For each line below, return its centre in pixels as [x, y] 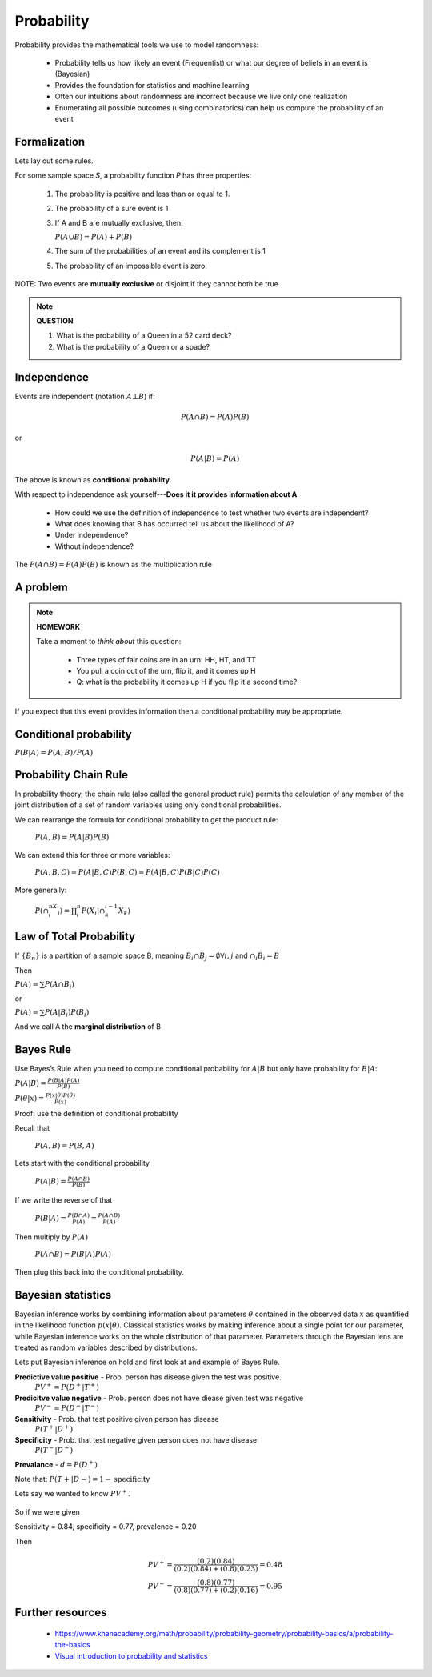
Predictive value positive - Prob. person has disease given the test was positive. [148, 1377]
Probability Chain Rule [71, 775]
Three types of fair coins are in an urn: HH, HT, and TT [166, 659]
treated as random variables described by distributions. [106, 1347]
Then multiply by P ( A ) [51, 1237]
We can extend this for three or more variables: [92, 855]
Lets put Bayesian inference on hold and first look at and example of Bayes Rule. [147, 1362]
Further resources [61, 1613]
